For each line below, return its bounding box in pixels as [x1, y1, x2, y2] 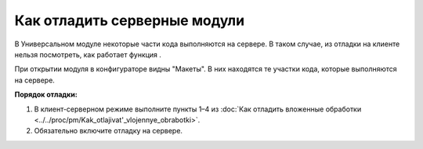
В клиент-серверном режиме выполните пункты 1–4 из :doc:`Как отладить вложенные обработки [34, 104, 362, 114]
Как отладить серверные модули [14, 12, 245, 29]
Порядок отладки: [14, 90, 78, 100]
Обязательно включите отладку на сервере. [34, 126, 183, 136]
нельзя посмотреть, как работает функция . [14, 49, 162, 59]
